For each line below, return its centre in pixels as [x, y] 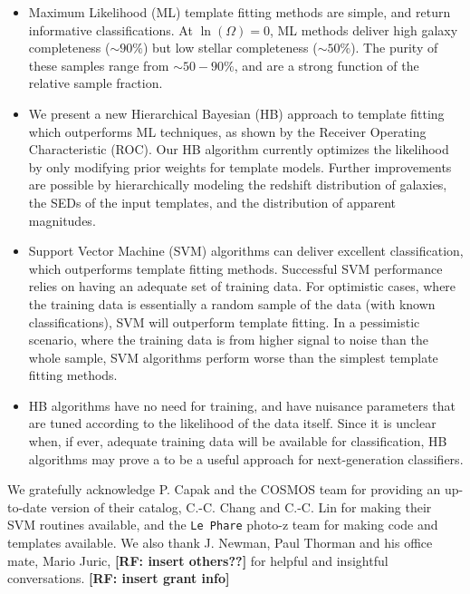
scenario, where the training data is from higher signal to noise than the [228, 340]
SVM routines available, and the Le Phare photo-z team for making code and [223, 525]
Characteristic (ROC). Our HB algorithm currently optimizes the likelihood [239, 149]
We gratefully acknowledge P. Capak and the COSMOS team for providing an [224, 489]
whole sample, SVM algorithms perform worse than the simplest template [233, 357]
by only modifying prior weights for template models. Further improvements [240, 166]
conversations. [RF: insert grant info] [119, 578]
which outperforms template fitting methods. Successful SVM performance [235, 268]
